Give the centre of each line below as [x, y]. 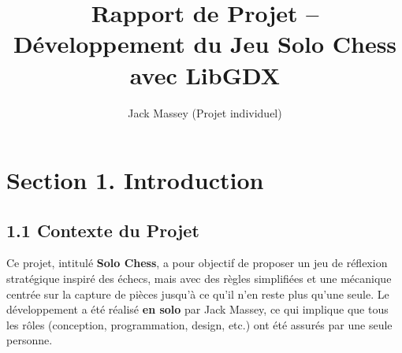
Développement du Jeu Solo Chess [205, 44]
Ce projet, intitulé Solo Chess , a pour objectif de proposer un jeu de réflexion [197, 263]
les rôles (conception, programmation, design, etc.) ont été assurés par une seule [199, 324]
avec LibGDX [205, 74]
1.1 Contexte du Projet [103, 230]
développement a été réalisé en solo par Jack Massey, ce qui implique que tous [197, 309]
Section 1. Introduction [135, 180]
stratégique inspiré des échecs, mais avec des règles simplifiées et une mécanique [199, 279]
